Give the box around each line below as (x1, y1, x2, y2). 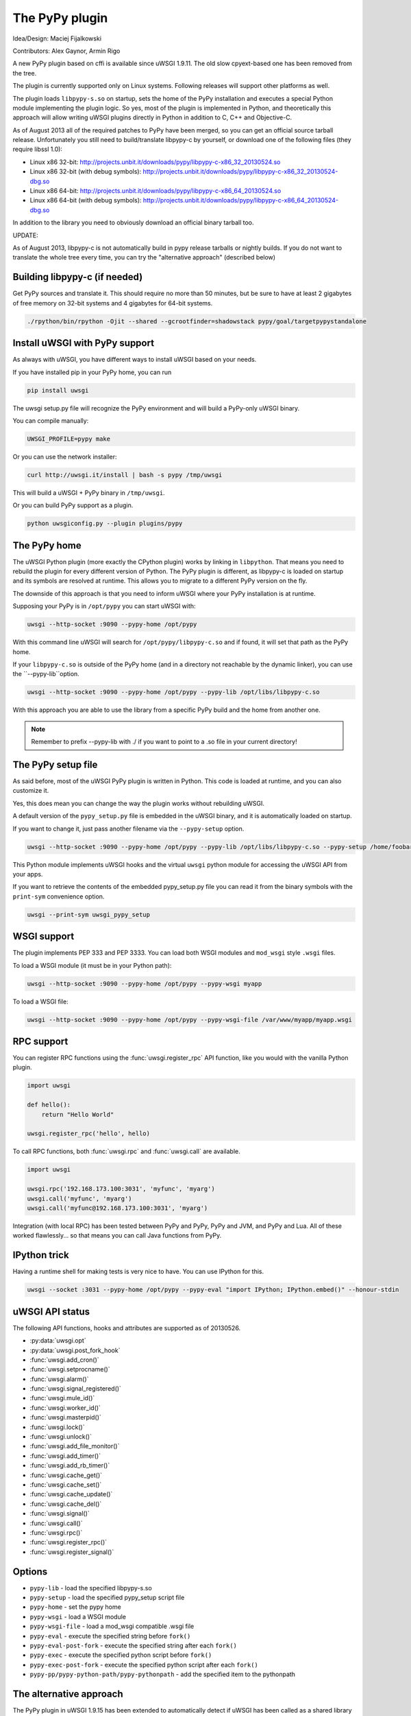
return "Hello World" (41, 1111, 114, 1118)
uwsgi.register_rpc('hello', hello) (27, 1130, 151, 1137)
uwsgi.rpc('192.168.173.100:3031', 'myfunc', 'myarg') (27, 1185, 215, 1193)
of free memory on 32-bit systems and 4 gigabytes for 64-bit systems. (12, 299, 213, 307)
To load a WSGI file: (12, 997, 68, 1006)
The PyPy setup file (12, 758, 98, 770)
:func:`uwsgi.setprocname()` (29, 1365, 110, 1373)
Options (12, 1566, 48, 1577)
